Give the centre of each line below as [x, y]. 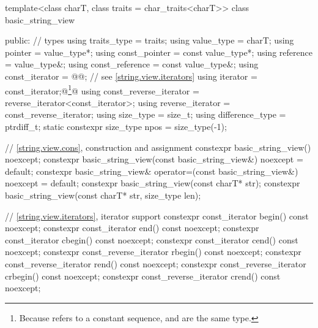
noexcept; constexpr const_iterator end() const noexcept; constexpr [132, 228]
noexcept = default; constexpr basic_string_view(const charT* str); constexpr [153, 183]
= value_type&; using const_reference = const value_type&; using [132, 64]
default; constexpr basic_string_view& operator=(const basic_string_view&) [152, 171]
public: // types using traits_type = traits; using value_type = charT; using [150, 40]
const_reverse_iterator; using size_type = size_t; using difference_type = [146, 114]
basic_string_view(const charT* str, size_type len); [103, 195]
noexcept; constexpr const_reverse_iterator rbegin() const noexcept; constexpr [153, 252]
